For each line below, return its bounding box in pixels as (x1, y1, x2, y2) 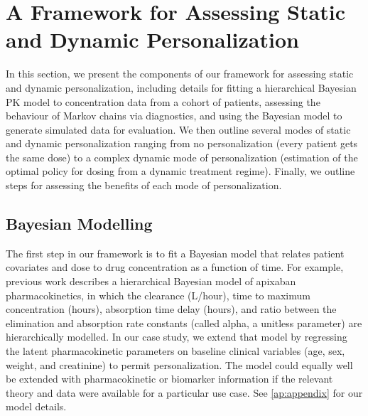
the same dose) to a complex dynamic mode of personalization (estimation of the (6, 149, 358, 164)
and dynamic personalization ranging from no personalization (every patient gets (6, 136, 358, 151)
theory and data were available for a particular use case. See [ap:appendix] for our (6, 385, 363, 400)
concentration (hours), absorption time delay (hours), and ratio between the (6, 302, 337, 316)
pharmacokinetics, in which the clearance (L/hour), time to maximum (6, 287, 310, 302)
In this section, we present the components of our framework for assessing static (6, 66, 354, 81)
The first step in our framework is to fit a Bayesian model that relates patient (6, 245, 345, 260)
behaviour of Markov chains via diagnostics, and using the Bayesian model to (6, 108, 342, 123)
